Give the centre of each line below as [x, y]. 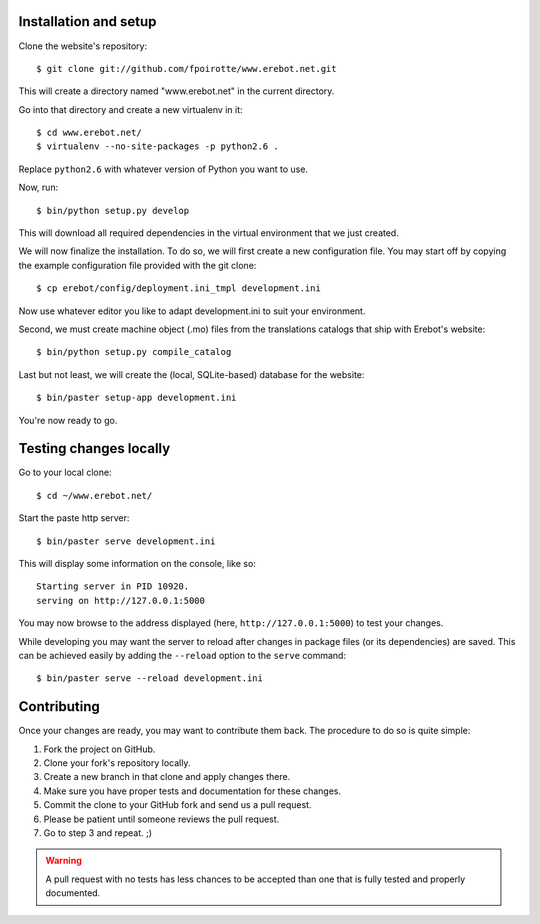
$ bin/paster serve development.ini [126, 541]
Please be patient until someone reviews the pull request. [161, 819]
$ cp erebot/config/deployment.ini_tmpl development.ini [179, 288]
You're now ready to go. [68, 420]
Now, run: [38, 187]
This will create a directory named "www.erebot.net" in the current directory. [176, 91]
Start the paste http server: [74, 518]
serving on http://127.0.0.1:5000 [120, 600]
